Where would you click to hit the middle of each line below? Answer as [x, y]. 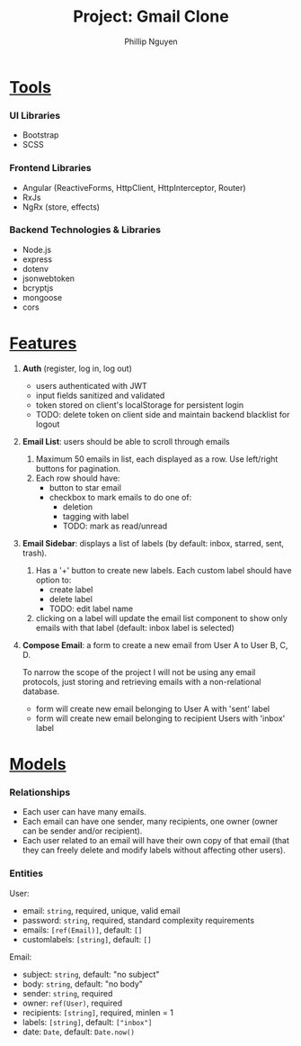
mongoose [42, 297]
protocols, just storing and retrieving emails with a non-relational [142, 681]
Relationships [40, 792]
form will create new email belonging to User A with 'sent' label [153, 708]
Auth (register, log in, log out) [77, 368]
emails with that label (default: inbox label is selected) [135, 627]
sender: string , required [67, 993]
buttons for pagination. [78, 468]
